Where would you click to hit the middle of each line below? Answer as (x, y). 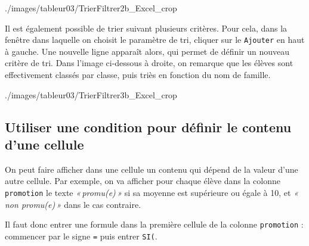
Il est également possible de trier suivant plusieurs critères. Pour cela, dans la (146, 28)
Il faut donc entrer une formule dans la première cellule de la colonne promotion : (154, 224)
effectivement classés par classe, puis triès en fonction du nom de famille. (138, 75)
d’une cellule (44, 144)
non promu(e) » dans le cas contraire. (73, 204)
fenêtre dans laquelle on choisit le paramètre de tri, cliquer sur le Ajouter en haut (155, 40)
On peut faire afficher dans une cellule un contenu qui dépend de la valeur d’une (152, 169)
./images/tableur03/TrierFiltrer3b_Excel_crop (91, 94)
